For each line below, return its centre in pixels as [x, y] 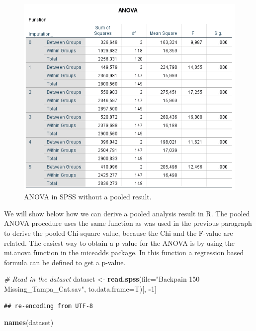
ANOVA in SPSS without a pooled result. [88, 197]
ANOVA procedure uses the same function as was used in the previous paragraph [128, 223]
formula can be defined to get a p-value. [65, 262]
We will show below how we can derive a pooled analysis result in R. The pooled [127, 213]
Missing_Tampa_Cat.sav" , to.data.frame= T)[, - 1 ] [80, 288]
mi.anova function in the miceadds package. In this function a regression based [124, 252]
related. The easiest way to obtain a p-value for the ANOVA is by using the [119, 243]
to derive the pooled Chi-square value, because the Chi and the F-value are [119, 233]
